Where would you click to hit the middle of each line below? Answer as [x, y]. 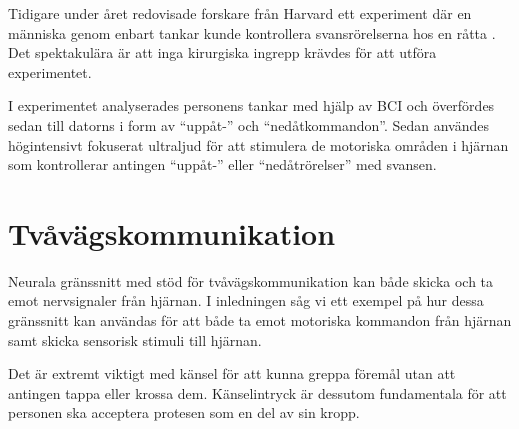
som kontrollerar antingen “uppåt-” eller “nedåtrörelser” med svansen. [222, 164]
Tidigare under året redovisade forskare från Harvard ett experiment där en [240, 13]
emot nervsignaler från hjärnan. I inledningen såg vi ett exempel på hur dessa [246, 300]
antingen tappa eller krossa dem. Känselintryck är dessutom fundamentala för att [257, 392]
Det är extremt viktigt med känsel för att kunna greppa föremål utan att [232, 373]
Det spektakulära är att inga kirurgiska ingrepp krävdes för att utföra [222, 52]
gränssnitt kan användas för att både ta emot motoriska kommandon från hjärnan [260, 320]
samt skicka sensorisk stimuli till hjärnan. [135, 339]
